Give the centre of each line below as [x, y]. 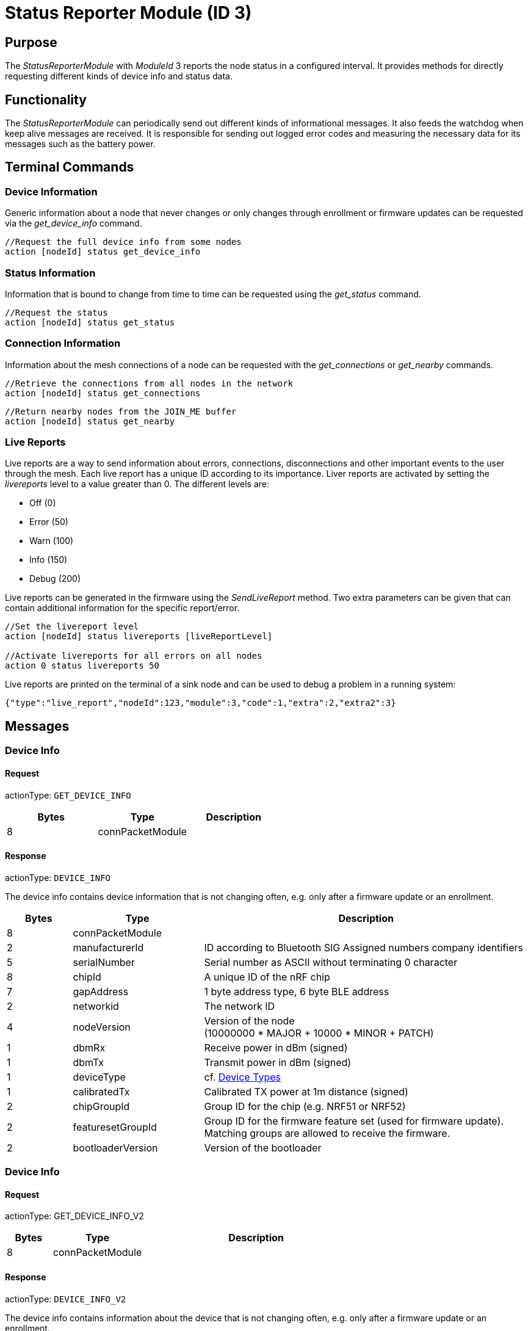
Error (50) [49, 522]
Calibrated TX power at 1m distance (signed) [306, 1091]
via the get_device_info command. [74, 223]
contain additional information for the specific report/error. [122, 608]
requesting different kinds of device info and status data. [119, 76]
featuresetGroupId [115, 1127]
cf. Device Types [243, 1077]
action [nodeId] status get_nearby [90, 421]
